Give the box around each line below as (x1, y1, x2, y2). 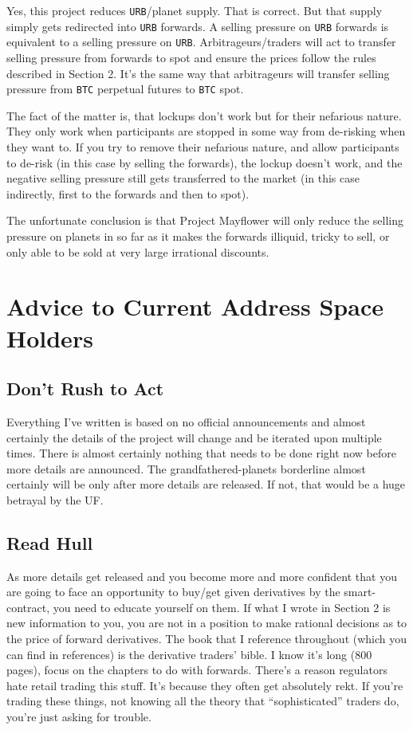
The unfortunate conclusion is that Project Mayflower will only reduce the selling (6, 212, 403, 229)
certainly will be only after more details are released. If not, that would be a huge (6, 476, 406, 493)
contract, (6, 599, 50, 615)
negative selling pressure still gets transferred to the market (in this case (6, 170, 360, 186)
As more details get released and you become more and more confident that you (6, 567, 397, 584)
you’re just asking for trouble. (6, 708, 151, 725)
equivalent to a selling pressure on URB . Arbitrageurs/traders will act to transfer (6, 33, 396, 50)
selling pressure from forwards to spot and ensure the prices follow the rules (6, 49, 376, 65)
